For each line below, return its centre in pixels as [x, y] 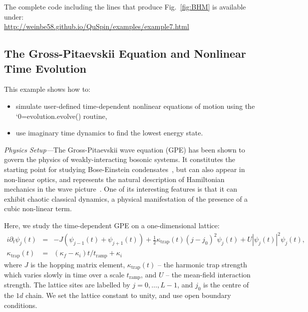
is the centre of [226, 285]
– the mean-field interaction [208, 274]
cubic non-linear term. [38, 208]
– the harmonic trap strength [203, 264]
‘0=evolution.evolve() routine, [61, 116]
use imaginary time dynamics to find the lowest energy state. [109, 133]
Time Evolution [45, 68]
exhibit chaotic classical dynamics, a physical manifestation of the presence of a [126, 198]
